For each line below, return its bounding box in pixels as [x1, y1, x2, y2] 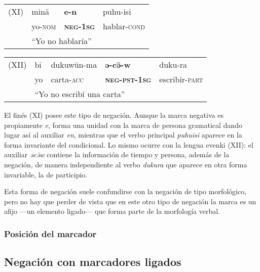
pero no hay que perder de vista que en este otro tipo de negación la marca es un [4, 196, 256, 206]
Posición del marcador [4, 227, 97, 240]
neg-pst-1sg [105, 73, 152, 85]
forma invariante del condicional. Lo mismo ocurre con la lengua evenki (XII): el [4, 139, 253, 150]
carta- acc [51, 73, 84, 85]
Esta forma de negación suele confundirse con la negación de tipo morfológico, [4, 186, 247, 197]
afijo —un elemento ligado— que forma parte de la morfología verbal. [4, 206, 220, 216]
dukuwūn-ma [51, 59, 97, 70]
